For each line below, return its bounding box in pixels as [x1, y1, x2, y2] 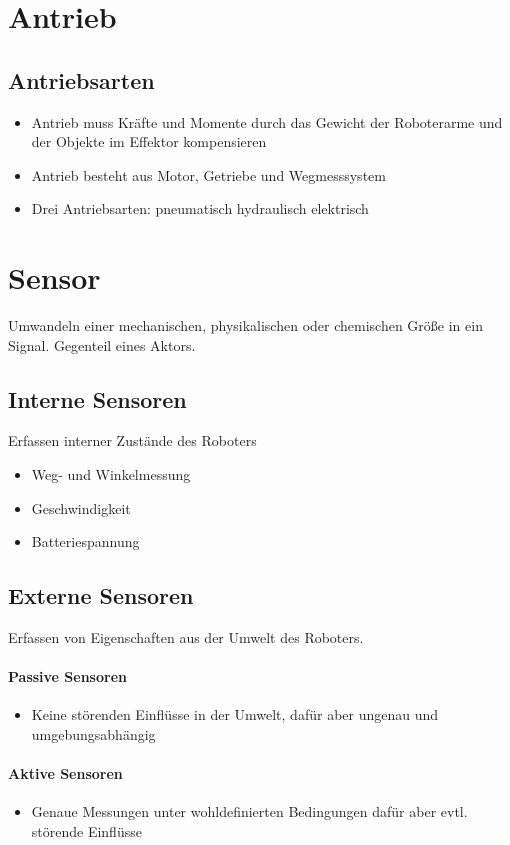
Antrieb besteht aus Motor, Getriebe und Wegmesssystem [31, 164, 386, 185]
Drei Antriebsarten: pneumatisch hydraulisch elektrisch [31, 198, 369, 219]
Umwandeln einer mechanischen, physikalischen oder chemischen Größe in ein [8, 315, 483, 336]
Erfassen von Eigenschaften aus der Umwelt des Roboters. [8, 627, 364, 648]
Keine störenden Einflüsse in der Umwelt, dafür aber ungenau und [31, 704, 439, 725]
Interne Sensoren [8, 383, 187, 414]
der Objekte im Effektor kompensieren [31, 131, 267, 152]
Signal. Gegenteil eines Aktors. [8, 334, 196, 355]
